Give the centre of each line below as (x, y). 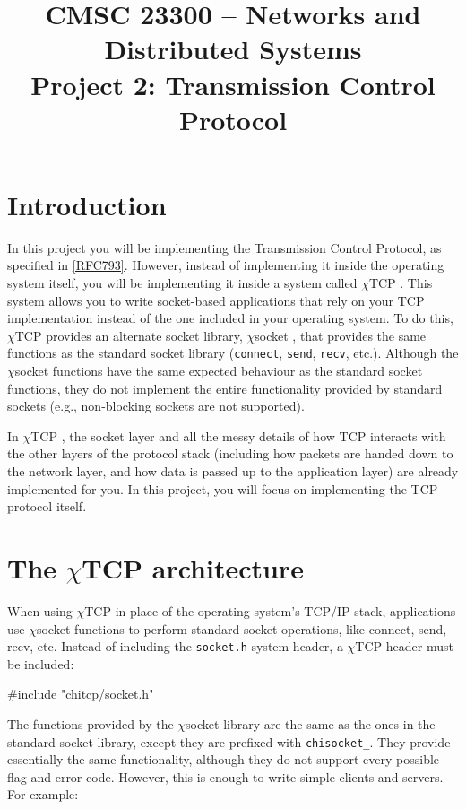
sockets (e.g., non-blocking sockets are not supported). (156, 406)
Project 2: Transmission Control (233, 84)
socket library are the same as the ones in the (311, 724)
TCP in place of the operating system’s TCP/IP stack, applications (270, 610)
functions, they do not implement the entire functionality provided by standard (225, 388)
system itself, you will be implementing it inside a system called (182, 283)
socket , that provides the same (341, 335)
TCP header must (404, 646)
